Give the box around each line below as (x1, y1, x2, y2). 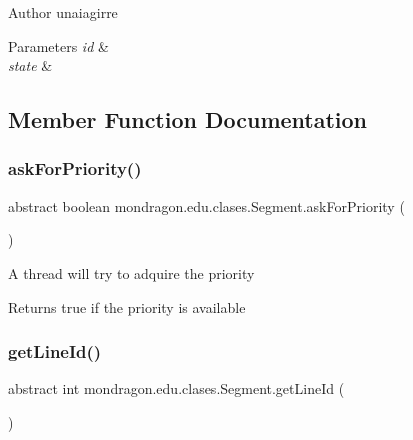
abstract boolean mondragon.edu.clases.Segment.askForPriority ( (8, 195, 405, 216)
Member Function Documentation (8, 104, 368, 135)
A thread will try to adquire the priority (8, 262, 255, 283)
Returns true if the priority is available (8, 296, 246, 317)
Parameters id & (8, 35, 109, 56)
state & (8, 55, 53, 76)
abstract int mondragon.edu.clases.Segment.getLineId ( (8, 378, 345, 399)
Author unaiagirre (8, 2, 118, 22)
